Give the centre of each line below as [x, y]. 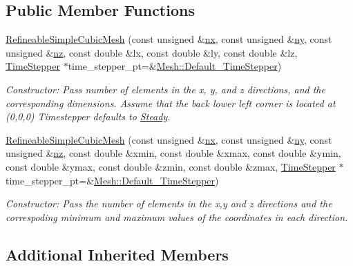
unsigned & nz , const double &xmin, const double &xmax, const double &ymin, [173, 153]
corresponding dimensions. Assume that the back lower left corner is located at [171, 103]
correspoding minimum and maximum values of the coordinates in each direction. [177, 217]
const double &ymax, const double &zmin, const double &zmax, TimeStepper [171, 166]
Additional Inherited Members [117, 254]
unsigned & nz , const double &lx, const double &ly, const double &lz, [152, 52]
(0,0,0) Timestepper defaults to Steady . [88, 116]
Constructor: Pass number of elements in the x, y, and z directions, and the [165, 89]
